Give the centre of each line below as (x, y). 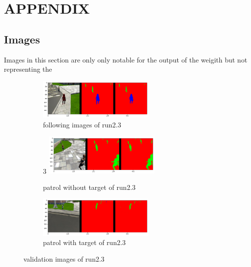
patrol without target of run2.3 (89, 187)
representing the (28, 69)
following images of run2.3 (82, 124)
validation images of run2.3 (64, 259)
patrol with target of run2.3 (84, 242)
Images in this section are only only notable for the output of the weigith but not (126, 59)
